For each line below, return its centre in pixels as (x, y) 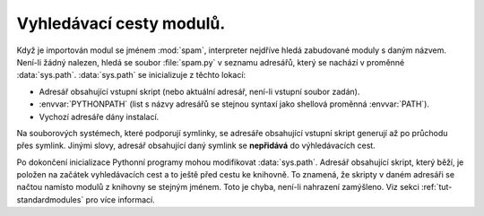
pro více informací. (121, 199)
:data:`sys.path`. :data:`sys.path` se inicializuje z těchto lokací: (131, 75)
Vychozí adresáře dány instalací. (99, 117)
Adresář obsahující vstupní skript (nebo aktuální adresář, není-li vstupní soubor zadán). (199, 91)
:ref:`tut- (437, 187)
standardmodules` (50, 199)
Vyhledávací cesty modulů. (121, 23)
